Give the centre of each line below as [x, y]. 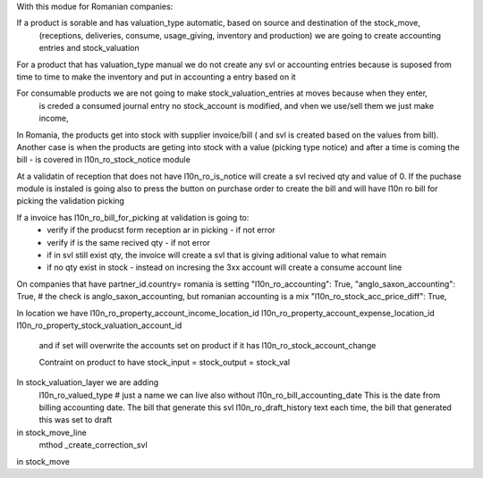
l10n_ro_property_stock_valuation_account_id [99, 325]
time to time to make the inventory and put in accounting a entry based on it [156, 77]
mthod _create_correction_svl [93, 445]
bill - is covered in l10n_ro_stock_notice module [104, 160]
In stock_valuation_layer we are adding [88, 382]
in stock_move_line [51, 432]
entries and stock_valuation [89, 48]
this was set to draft [76, 420]
